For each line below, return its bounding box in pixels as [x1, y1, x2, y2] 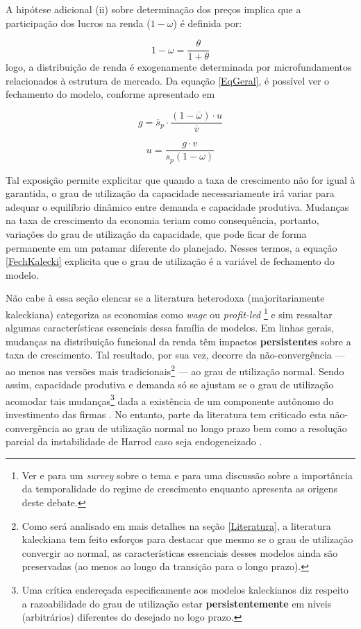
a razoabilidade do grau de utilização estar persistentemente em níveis [22, 596, 332, 610]
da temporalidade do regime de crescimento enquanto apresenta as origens [22, 481, 338, 496]
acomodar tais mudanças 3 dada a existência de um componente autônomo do [6, 391, 334, 408]
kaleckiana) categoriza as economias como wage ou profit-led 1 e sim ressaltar [6, 304, 333, 321]
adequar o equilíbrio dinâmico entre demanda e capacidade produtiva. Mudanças [6, 199, 349, 214]
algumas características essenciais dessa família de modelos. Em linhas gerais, [6, 320, 335, 335]
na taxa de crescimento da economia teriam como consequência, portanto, [6, 213, 319, 227]
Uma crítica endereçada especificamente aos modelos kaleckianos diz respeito [22, 583, 349, 597]
